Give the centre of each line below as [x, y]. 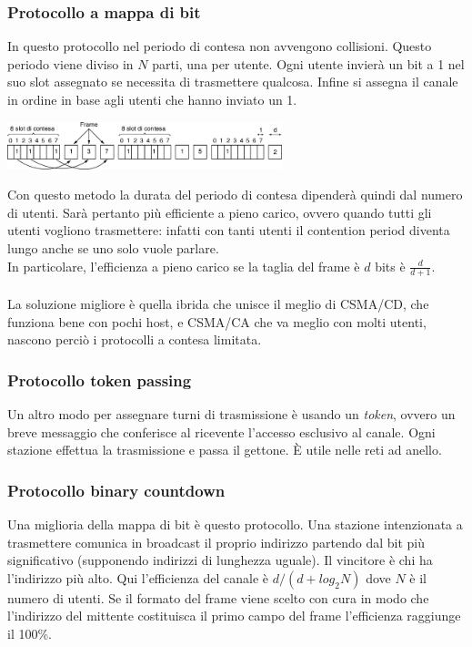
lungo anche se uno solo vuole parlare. [113, 247]
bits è [390, 266]
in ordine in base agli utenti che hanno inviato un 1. [152, 99]
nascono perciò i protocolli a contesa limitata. [135, 339]
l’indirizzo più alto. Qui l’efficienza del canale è [138, 577]
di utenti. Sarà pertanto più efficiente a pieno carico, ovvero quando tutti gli [220, 212]
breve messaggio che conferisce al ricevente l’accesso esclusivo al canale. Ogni [221, 431]
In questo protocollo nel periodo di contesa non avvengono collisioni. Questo [220, 46]
